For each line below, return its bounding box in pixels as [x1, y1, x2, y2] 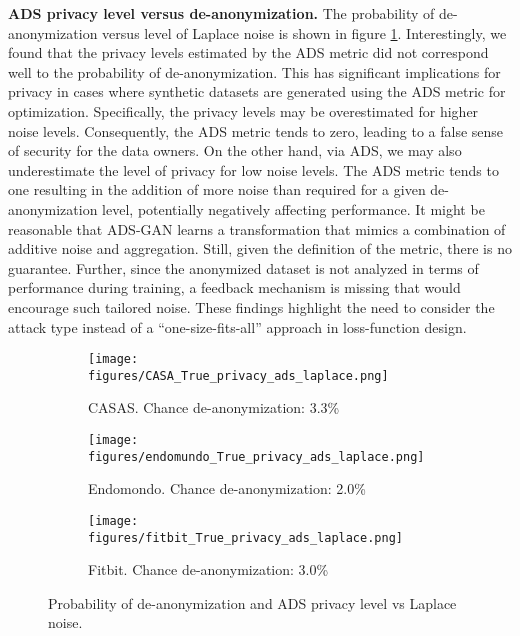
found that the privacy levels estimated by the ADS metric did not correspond [8, 42, 489, 63]
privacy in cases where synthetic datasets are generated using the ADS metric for [8, 81, 506, 102]
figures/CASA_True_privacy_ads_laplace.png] [88, 368, 389, 383]
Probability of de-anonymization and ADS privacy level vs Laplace [48, 592, 457, 613]
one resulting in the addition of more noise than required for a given [8, 179, 426, 200]
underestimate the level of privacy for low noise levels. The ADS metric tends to [8, 159, 499, 180]
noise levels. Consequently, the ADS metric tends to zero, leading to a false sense [8, 120, 504, 141]
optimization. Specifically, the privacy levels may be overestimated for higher [8, 100, 479, 121]
